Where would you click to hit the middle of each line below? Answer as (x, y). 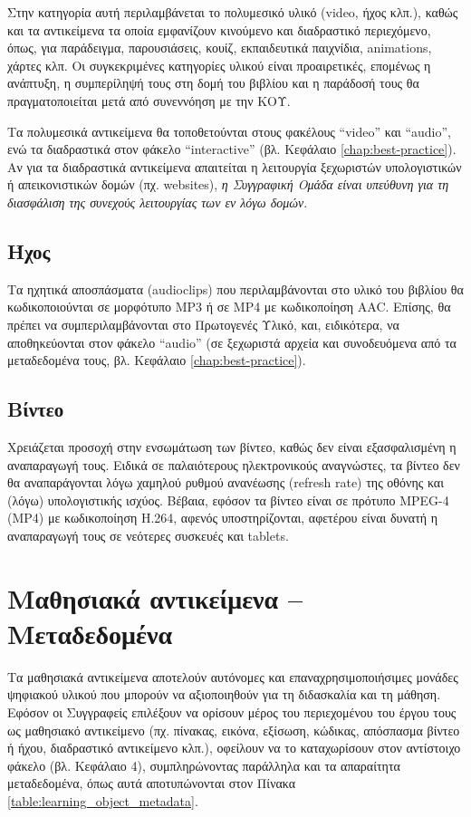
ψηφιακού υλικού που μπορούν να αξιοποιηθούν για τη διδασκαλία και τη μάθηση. (224, 694)
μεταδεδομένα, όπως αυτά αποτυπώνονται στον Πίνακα (152, 783)
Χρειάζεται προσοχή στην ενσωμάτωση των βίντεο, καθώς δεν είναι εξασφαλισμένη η (232, 446)
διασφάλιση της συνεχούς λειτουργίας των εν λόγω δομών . (158, 202)
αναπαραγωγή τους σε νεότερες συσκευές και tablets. (148, 535)
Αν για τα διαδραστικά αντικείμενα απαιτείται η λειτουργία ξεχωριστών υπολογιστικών (235, 166)
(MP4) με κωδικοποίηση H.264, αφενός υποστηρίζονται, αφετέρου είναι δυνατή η (223, 518)
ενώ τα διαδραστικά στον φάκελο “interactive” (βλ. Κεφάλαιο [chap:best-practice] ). (232, 149)
